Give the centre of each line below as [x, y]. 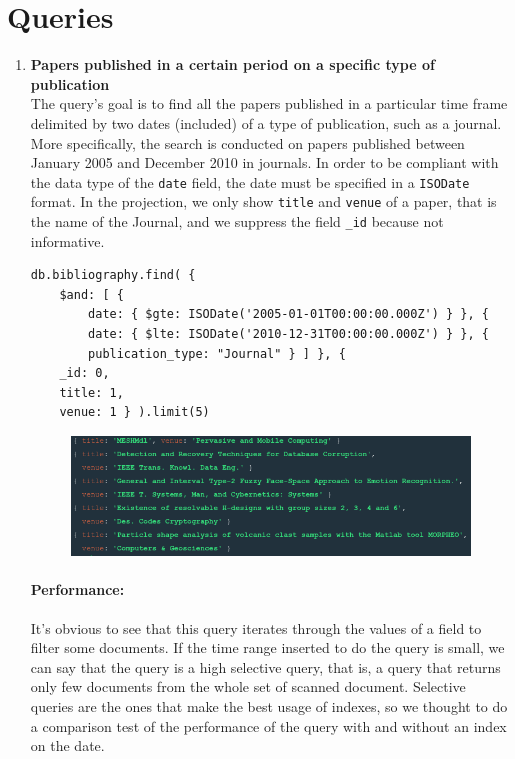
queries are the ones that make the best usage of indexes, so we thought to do [269, 706]
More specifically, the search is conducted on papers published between [247, 142]
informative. [67, 240]
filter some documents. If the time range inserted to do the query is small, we [267, 647]
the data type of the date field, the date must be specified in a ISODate [250, 181]
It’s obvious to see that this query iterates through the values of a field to [256, 627]
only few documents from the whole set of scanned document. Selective [248, 686]
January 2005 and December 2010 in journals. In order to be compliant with [264, 162]
